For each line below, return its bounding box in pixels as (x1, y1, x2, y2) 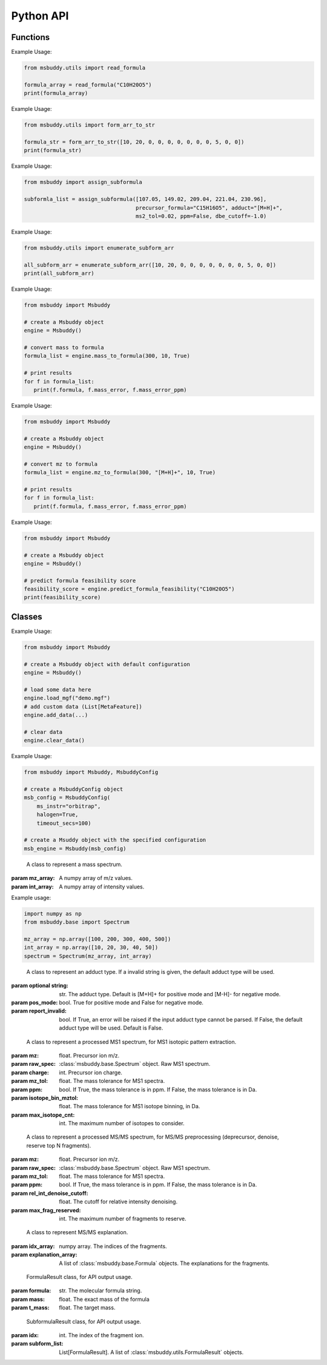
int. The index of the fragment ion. (59, 1331, 144, 1338)
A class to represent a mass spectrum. (26, 861, 122, 868)
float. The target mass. (59, 1304, 116, 1311)
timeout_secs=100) (36, 819, 91, 827)
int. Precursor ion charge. (59, 1069, 122, 1076)
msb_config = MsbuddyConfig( (24, 794, 111, 801)
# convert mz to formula (24, 460, 98, 468)
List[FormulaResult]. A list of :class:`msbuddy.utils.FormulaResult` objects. (59, 1348, 244, 1356)
